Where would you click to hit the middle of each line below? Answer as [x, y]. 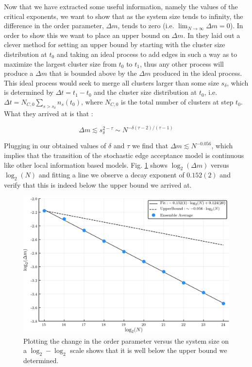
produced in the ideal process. [198, 73]
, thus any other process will [182, 63]
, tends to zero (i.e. [146, 26]
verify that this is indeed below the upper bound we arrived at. [98, 185]
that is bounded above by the [93, 73]
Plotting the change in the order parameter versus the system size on [126, 341]
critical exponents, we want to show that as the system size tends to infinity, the [124, 16]
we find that [150, 146]
